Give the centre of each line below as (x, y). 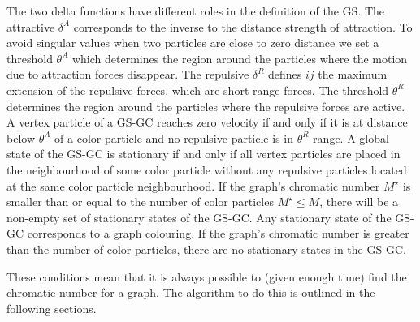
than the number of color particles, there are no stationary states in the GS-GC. (206, 249)
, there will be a (359, 202)
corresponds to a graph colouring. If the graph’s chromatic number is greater (218, 233)
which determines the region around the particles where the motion (240, 58)
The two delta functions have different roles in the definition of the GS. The (196, 11)
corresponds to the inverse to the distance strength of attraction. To (243, 26)
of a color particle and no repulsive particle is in (174, 137)
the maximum (353, 74)
